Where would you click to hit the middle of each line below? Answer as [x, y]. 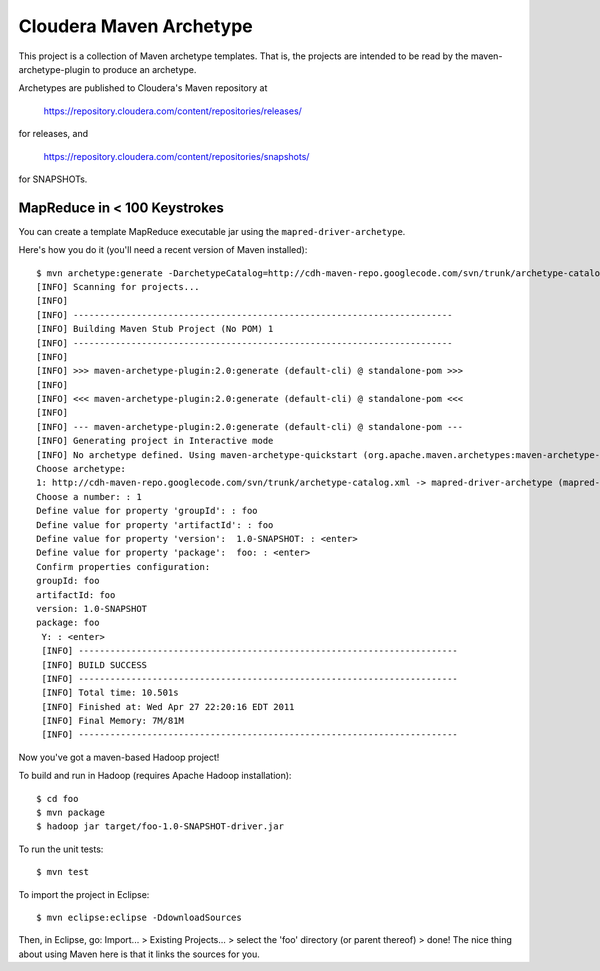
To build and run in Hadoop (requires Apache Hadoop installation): [155, 776]
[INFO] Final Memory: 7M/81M [113, 721]
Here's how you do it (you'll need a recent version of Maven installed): [163, 250]
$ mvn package [70, 813]
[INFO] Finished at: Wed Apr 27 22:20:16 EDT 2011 [168, 706]
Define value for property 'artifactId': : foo [155, 524]
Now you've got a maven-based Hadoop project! [119, 757]
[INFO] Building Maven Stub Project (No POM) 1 [155, 329]
